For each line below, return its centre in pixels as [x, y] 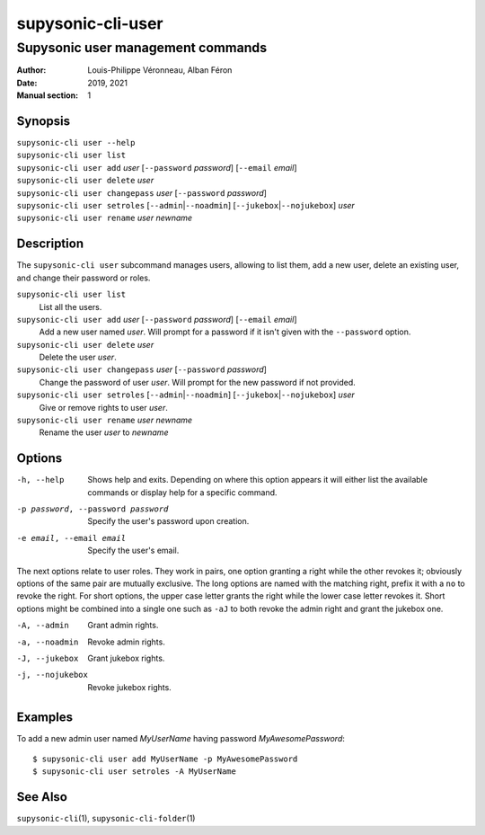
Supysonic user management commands [142, 48]
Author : [31, 70]
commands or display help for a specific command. [182, 492]
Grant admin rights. [123, 626]
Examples [45, 717]
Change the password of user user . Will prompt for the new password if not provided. [198, 382]
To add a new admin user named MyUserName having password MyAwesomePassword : [181, 738]
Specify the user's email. [133, 551]
